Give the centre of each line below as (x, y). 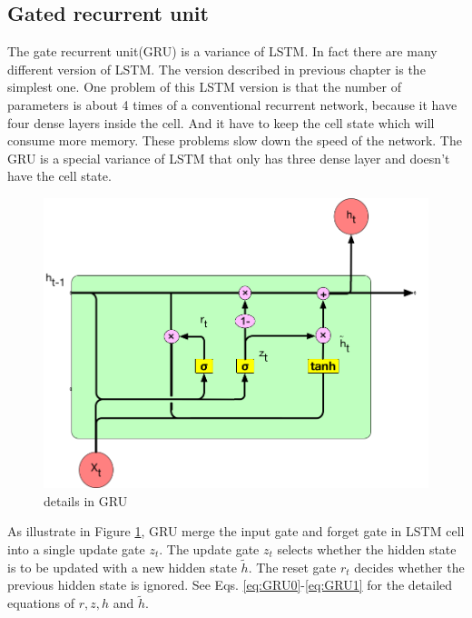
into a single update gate (76, 549)
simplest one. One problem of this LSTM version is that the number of (204, 87)
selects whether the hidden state (367, 549)
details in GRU (86, 500)
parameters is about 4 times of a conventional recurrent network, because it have (232, 104)
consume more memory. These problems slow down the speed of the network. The (235, 140)
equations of (41, 603)
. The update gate (209, 549)
